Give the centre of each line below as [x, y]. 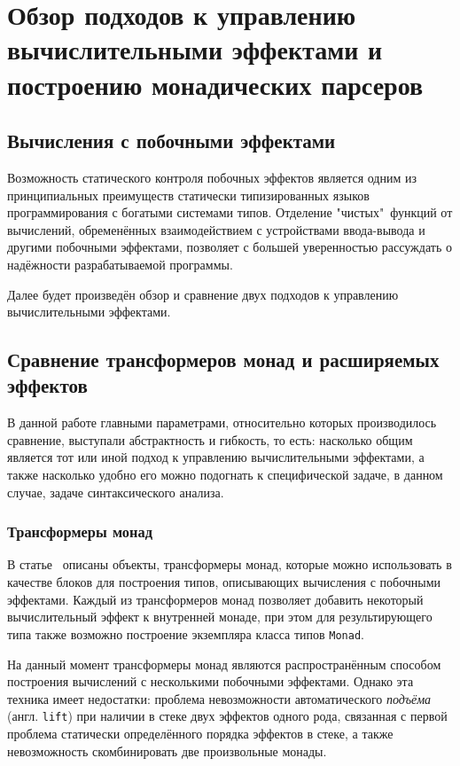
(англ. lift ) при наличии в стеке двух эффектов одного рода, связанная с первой [227, 716]
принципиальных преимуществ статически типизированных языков [188, 195]
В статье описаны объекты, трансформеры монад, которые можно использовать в [230, 564]
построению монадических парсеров [215, 84]
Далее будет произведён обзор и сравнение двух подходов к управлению [203, 294]
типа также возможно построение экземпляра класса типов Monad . [186, 633]
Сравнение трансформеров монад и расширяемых [223, 360]
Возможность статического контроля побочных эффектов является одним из [212, 177]
